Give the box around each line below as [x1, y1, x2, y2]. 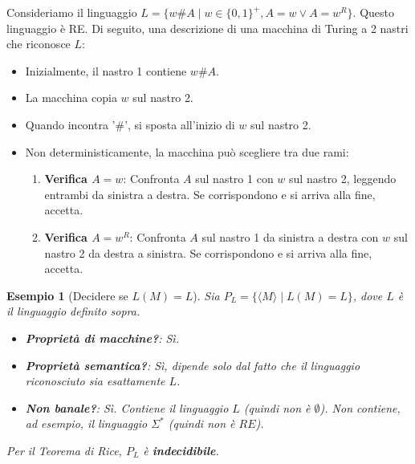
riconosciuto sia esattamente [25, 372, 165, 389]
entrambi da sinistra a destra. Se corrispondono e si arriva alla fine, [44, 185, 376, 202]
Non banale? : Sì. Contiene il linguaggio [25, 399, 229, 416]
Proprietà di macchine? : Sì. [25, 329, 179, 346]
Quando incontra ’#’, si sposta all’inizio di [25, 116, 235, 132]
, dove [352, 287, 383, 303]
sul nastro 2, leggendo [289, 170, 397, 187]
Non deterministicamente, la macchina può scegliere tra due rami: [25, 143, 349, 160]
